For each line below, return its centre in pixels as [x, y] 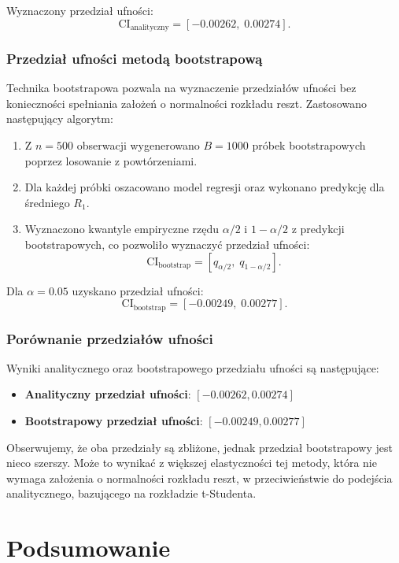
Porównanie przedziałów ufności [110, 338]
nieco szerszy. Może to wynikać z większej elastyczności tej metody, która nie [192, 463]
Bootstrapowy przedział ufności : [114, 421]
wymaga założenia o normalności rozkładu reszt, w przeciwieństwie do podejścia [199, 478]
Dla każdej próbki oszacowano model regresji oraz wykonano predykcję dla [205, 187]
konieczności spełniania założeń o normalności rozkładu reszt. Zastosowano [187, 103]
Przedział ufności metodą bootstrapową [135, 58]
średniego [47, 202]
